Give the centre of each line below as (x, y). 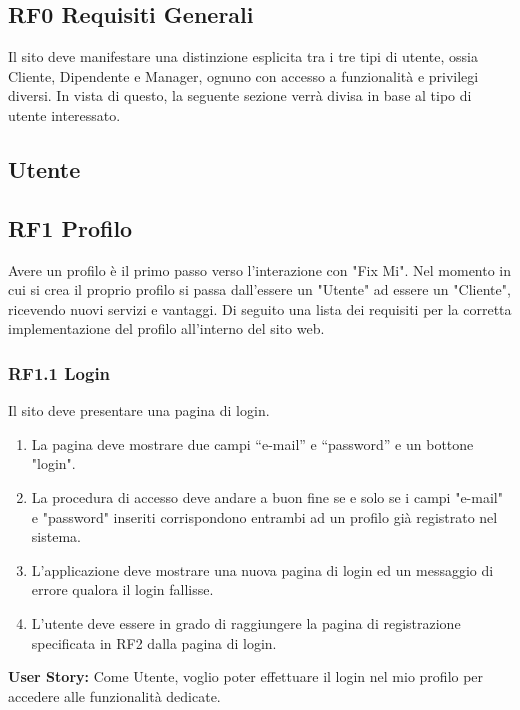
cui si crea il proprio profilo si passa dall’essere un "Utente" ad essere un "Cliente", (259, 289)
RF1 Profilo (70, 227)
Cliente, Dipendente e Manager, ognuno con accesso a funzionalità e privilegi (243, 75)
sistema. (56, 536)
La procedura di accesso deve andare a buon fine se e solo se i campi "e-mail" (267, 496)
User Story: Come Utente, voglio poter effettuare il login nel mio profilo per (246, 676)
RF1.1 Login (59, 372)
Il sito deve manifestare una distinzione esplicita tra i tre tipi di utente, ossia (243, 56)
